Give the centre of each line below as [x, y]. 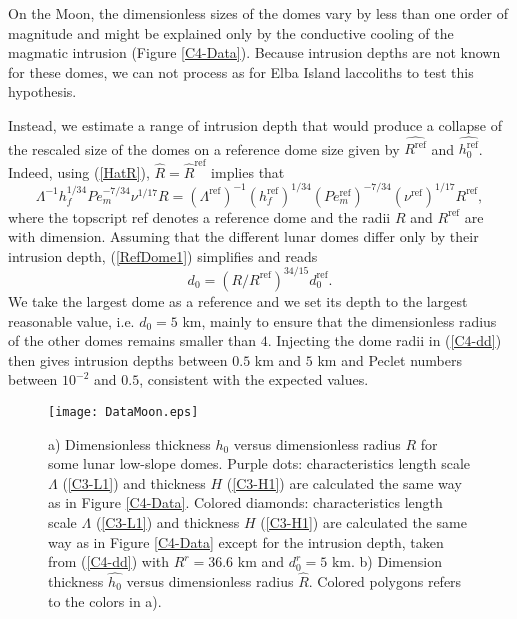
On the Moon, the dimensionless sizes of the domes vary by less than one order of [258, 13]
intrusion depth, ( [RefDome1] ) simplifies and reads [163, 255]
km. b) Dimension [386, 561]
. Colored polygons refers [385, 580]
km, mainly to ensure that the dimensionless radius [339, 320]
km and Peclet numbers [390, 359]
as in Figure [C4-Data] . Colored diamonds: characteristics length [245, 502]
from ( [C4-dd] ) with [109, 561]
